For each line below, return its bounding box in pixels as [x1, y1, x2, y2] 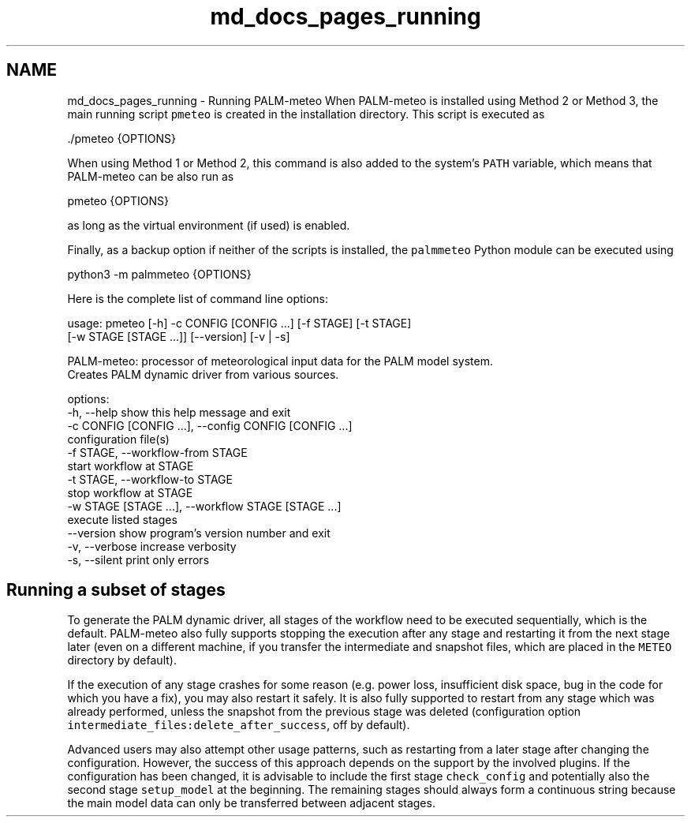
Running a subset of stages [6, 580, 226, 600]
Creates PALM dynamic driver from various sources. [67, 367, 339, 381]
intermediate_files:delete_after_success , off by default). [67, 718, 410, 732]
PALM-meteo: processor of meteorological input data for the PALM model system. [67, 354, 493, 368]
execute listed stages [67, 512, 177, 526]
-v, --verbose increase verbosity [67, 539, 237, 553]
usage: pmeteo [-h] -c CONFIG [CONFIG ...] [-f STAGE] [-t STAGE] [67, 316, 412, 330]
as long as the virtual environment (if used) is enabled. [67, 218, 350, 232]
